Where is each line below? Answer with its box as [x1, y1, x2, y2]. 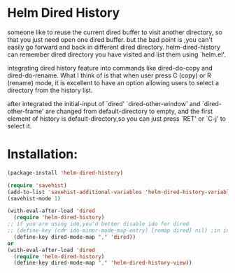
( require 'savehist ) [7, 182, 68, 189]
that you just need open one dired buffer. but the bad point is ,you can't [7, 35, 213, 43]
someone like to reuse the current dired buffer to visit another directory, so [7, 28, 222, 36]
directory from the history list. [7, 86, 93, 94]
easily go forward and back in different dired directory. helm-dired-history [7, 43, 220, 51]
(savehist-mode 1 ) [7, 195, 61, 202]
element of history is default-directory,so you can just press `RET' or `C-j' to [7, 114, 226, 123]
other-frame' [7, 107, 44, 115]
